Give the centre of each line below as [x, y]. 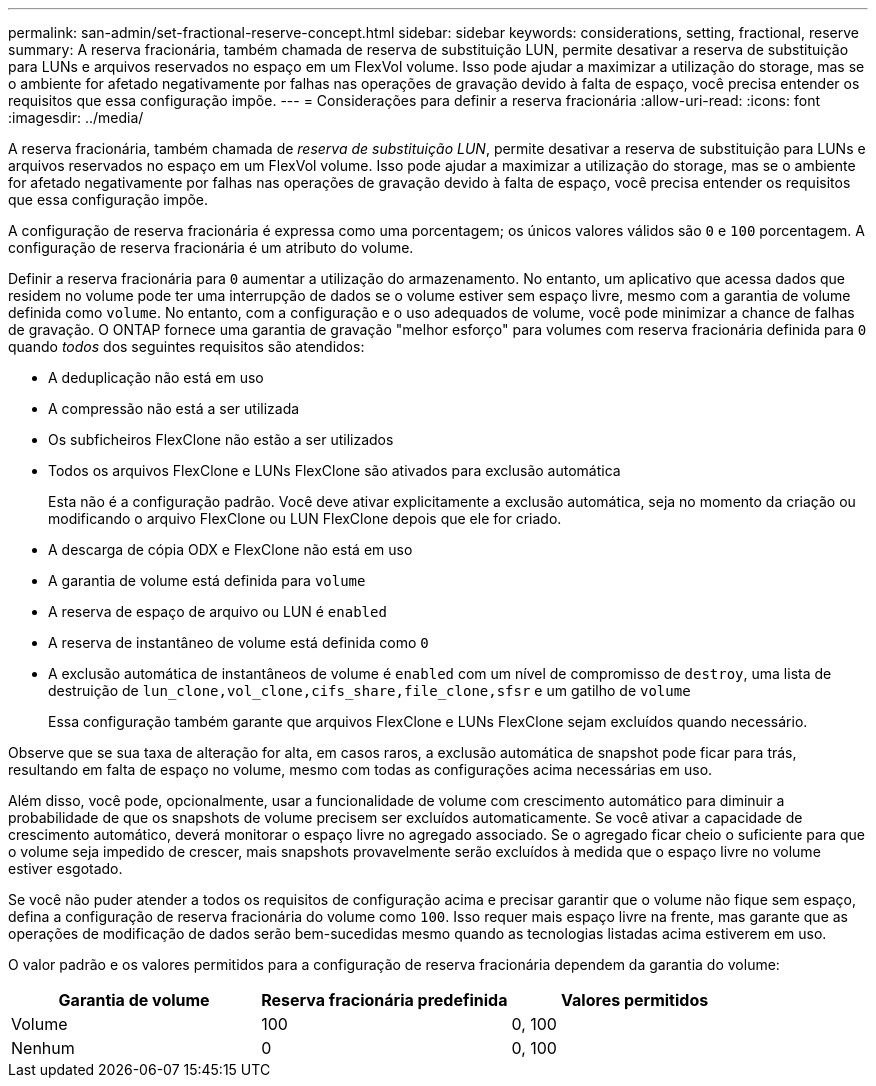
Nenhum [43, 1048]
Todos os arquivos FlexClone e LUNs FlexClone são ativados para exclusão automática [334, 470]
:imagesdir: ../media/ [76, 117]
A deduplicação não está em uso [156, 377]
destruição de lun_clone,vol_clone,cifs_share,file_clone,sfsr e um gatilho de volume [369, 690]
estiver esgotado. [65, 868]
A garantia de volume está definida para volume [207, 580]
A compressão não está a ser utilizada [174, 408]
